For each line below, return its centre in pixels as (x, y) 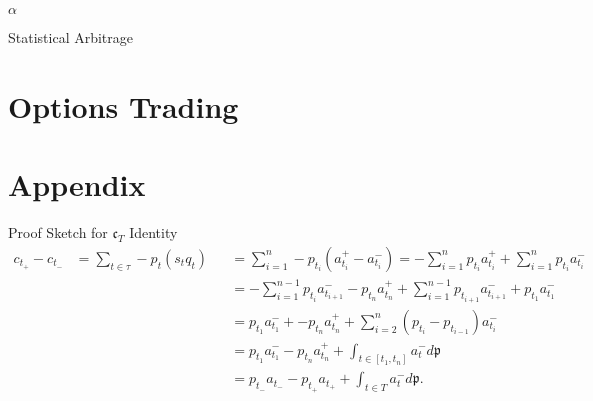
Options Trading (123, 105)
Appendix (77, 184)
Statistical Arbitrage (71, 37)
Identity (153, 232)
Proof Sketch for (58, 232)
